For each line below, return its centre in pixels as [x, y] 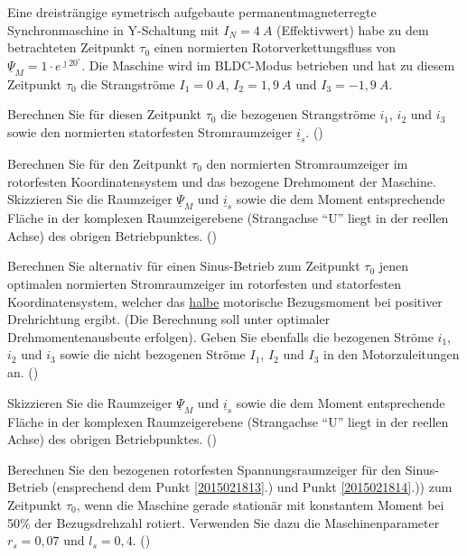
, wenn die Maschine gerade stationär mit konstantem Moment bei [260, 504]
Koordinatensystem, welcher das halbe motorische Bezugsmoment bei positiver [225, 301]
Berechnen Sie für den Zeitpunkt [98, 163]
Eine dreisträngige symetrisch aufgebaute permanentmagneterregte [192, 12]
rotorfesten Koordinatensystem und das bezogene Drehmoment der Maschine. [222, 181]
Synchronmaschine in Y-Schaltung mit [113, 29]
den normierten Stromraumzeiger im [307, 163]
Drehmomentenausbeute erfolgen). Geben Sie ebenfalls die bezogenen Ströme [220, 336]
